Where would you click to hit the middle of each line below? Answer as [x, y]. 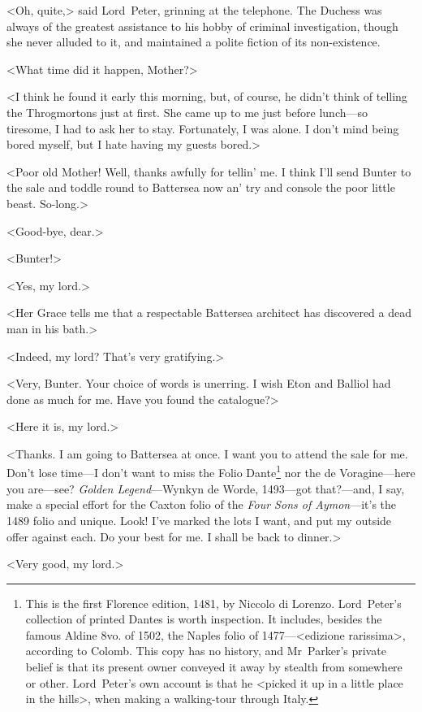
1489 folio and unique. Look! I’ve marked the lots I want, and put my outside [199, 520]
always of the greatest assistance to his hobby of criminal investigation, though [202, 26]
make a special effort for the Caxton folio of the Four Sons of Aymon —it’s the [202, 504]
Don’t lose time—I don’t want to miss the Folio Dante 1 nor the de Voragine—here [211, 471]
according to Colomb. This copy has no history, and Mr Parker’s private [206, 651]
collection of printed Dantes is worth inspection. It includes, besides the [204, 619]
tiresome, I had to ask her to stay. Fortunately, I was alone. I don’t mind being [203, 128]
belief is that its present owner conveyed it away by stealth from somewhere [214, 667]
